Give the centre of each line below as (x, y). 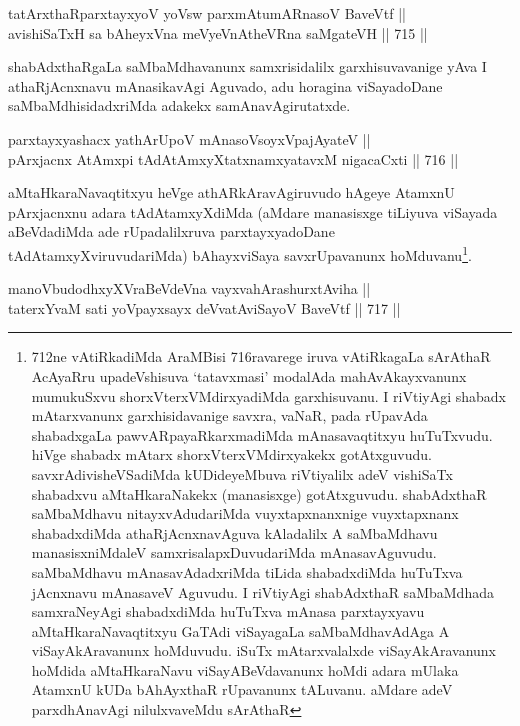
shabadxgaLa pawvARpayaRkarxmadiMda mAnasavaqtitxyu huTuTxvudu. (262, 434)
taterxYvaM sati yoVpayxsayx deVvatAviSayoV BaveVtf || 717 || (204, 307)
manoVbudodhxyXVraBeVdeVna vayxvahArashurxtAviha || (189, 288)
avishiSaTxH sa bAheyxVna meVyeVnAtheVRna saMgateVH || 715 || (218, 32)
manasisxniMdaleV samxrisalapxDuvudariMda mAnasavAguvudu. (234, 552)
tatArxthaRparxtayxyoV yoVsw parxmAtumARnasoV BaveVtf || (207, 13)
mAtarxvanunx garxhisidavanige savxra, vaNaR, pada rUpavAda (229, 415)
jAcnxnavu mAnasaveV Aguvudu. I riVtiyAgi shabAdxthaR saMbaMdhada (262, 591)
